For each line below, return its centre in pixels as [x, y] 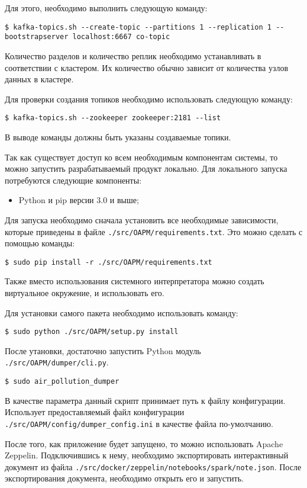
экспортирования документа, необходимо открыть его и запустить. [124, 478]
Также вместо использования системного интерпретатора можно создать [135, 281]
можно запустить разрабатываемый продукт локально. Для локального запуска [146, 168]
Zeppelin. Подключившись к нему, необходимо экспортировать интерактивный [147, 455]
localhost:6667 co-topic [121, 37]
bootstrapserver [37, 37]
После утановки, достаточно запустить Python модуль [103, 350]
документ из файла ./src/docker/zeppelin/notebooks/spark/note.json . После [153, 466]
